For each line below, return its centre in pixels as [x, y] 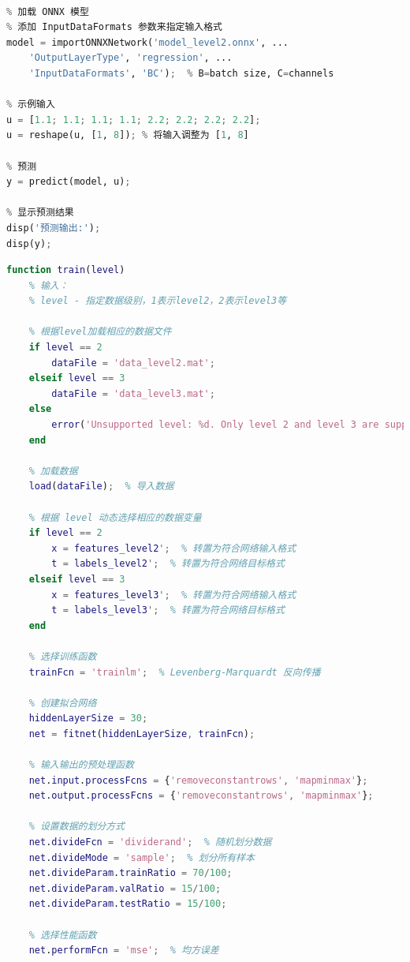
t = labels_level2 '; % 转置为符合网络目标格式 [168, 564]
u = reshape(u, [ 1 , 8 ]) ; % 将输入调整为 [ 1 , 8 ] [128, 135]
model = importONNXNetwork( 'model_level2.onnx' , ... [147, 42]
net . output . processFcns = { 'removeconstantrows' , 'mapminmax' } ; [201, 796]
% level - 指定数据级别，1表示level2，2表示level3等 [158, 301]
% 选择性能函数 [63, 935]
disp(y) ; [29, 243]
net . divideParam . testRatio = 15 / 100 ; [128, 904]
